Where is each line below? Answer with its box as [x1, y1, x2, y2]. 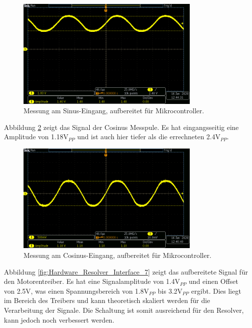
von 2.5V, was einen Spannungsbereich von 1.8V [4, 285, 149, 296]
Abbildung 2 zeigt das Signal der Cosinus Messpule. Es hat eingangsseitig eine [4, 122, 239, 132]
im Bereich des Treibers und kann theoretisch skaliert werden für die [4, 295, 210, 305]
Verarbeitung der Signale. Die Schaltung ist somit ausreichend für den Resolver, [4, 304, 244, 315]
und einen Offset [189, 276, 238, 286]
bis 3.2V [157, 285, 183, 296]
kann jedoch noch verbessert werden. [4, 314, 115, 325]
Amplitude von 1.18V [4, 131, 69, 142]
